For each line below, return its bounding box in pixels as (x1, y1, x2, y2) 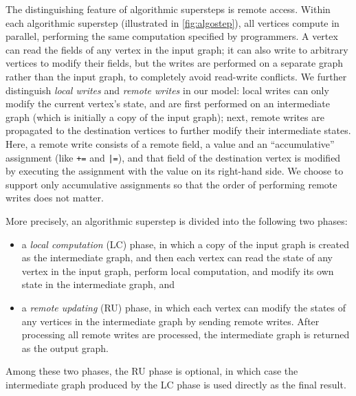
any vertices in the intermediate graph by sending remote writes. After (21, 313, 320, 328)
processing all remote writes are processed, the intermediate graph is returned (21, 327, 350, 342)
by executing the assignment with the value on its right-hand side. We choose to (5, 164, 344, 178)
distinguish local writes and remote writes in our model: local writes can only (5, 82, 329, 97)
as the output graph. (21, 340, 109, 355)
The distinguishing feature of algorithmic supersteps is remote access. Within (5, 2, 331, 16)
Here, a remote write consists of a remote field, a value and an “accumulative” (5, 136, 335, 151)
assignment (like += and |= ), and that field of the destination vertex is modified (5, 150, 341, 164)
